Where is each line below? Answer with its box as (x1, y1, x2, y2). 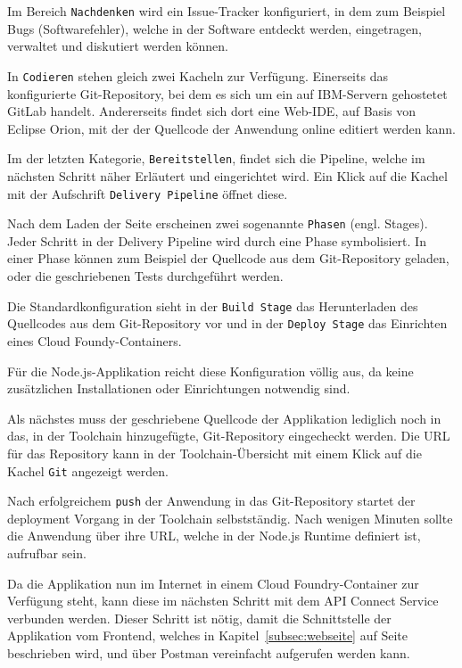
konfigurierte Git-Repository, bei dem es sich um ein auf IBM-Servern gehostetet (7, 84, 448, 103)
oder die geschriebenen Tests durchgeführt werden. (7, 267, 284, 285)
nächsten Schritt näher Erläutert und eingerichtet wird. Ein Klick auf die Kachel (7, 166, 448, 185)
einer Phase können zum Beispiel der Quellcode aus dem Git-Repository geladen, (7, 249, 450, 268)
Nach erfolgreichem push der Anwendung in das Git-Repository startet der (7, 491, 416, 510)
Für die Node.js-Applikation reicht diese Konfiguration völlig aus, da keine (7, 361, 414, 380)
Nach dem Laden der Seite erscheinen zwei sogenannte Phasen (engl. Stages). (7, 214, 428, 233)
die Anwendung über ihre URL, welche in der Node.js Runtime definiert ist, (7, 526, 421, 545)
